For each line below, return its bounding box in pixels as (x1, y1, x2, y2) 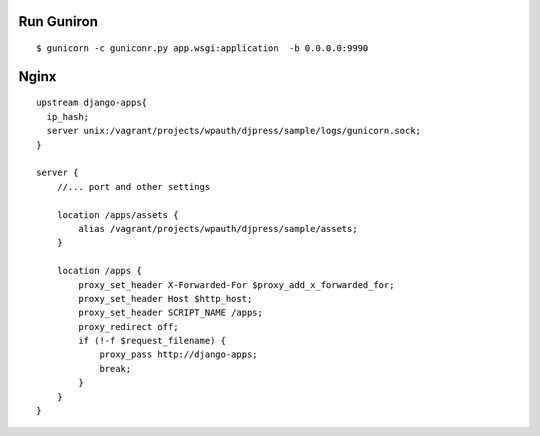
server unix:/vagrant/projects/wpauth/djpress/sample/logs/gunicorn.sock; (46, 125, 422, 137)
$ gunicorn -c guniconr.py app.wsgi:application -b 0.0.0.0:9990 (36, 43, 369, 54)
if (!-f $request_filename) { (78, 335, 227, 347)
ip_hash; (46, 111, 90, 122)
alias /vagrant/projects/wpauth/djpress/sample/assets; (78, 223, 359, 234)
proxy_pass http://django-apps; (99, 349, 259, 360)
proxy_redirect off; (78, 321, 179, 332)
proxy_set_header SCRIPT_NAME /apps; (78, 307, 264, 319)
